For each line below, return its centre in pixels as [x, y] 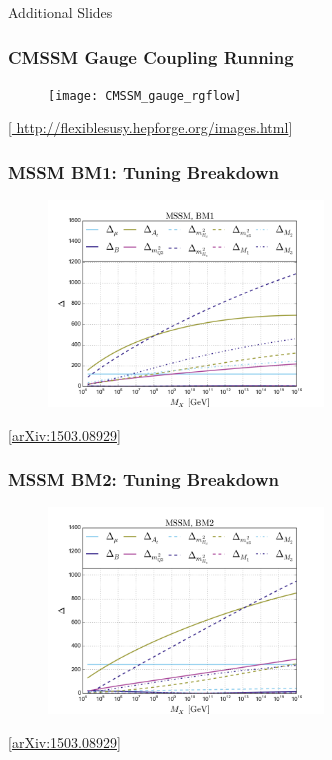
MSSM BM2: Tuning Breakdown [144, 479]
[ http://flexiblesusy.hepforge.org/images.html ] [150, 127]
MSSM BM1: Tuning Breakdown [144, 171]
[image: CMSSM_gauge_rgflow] [145, 95]
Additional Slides [60, 12]
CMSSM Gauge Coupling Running [151, 56]
